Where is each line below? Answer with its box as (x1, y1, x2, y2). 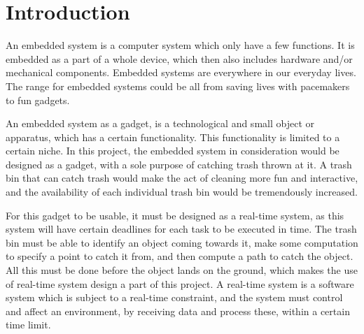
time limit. (6, 317, 51, 332)
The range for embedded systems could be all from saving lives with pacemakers (6, 78, 350, 93)
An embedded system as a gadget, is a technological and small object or (6, 116, 314, 131)
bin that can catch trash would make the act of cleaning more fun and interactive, (6, 170, 358, 185)
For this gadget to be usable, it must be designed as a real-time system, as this (6, 208, 344, 222)
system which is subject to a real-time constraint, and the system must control (6, 290, 343, 305)
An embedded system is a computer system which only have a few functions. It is (6, 38, 355, 52)
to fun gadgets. (6, 92, 70, 107)
